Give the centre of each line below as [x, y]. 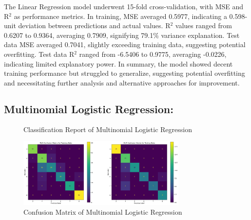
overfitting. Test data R [39, 54]
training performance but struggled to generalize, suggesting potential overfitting [125, 73]
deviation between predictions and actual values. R [94, 25]
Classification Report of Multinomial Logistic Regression [108, 129]
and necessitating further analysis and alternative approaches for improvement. [122, 82]
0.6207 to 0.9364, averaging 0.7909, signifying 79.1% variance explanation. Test [122, 35]
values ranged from [203, 25]
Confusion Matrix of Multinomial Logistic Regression [103, 212]
